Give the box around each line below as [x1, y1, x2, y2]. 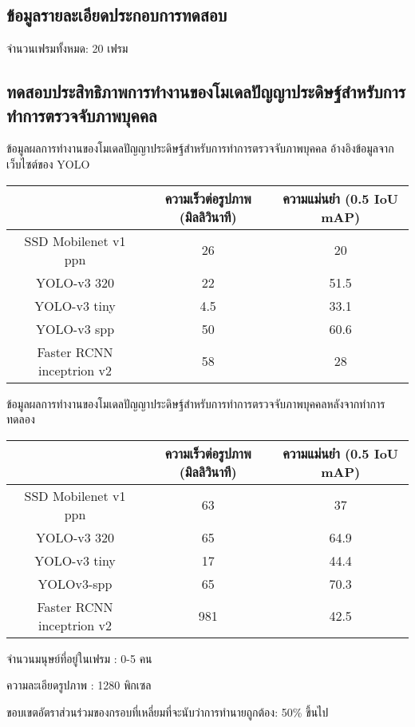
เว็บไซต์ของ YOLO [6, 155, 90, 172]
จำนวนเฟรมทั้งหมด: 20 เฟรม [6, 40, 128, 57]
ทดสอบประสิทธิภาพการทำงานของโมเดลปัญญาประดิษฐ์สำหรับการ [6, 79, 405, 104]
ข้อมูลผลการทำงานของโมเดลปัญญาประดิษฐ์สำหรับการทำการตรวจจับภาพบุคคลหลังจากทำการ [6, 395, 385, 411]
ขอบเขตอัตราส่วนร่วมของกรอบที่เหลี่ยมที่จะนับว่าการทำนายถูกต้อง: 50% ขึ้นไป [6, 703, 329, 720]
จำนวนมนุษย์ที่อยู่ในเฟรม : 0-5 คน [6, 650, 152, 666]
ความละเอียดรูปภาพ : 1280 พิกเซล [6, 677, 152, 693]
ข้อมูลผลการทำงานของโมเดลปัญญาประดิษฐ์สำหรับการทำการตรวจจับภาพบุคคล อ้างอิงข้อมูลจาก [6, 140, 394, 157]
